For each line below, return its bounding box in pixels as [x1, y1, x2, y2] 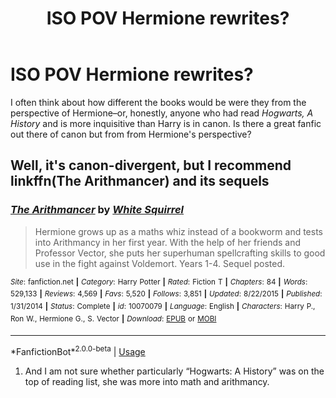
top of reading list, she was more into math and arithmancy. [24, 375, 270, 387]
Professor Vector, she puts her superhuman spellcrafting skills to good [34, 247, 326, 259]
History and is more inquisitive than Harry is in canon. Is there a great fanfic [10, 117, 322, 129]
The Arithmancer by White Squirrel [10, 203, 185, 217]
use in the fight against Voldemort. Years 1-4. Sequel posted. [34, 257, 286, 269]
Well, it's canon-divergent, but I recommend [10, 157, 292, 174]
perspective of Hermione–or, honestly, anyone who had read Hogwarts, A [10, 107, 314, 119]
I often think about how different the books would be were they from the [10, 96, 307, 108]
